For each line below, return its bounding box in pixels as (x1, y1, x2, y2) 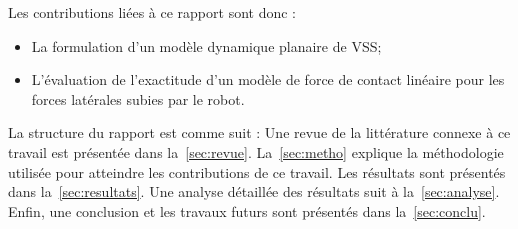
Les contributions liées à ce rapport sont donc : (8, 2, 296, 22)
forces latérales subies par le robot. (31, 88, 245, 109)
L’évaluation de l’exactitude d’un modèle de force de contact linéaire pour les (31, 69, 505, 90)
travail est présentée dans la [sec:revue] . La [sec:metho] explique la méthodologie (8, 141, 504, 162)
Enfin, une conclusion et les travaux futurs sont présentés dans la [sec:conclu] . (8, 200, 486, 221)
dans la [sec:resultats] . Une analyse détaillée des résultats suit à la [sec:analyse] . (8, 181, 500, 202)
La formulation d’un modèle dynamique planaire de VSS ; (31, 35, 382, 56)
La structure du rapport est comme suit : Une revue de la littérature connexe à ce (8, 122, 511, 143)
